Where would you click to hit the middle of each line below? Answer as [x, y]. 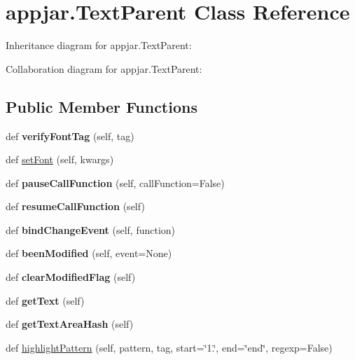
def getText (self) [45, 300]
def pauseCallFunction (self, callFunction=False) [115, 182]
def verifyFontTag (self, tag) [70, 136]
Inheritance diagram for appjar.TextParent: [99, 45]
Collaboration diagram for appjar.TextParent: [104, 68]
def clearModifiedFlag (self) [71, 277]
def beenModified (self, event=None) [89, 253]
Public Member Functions [102, 106]
